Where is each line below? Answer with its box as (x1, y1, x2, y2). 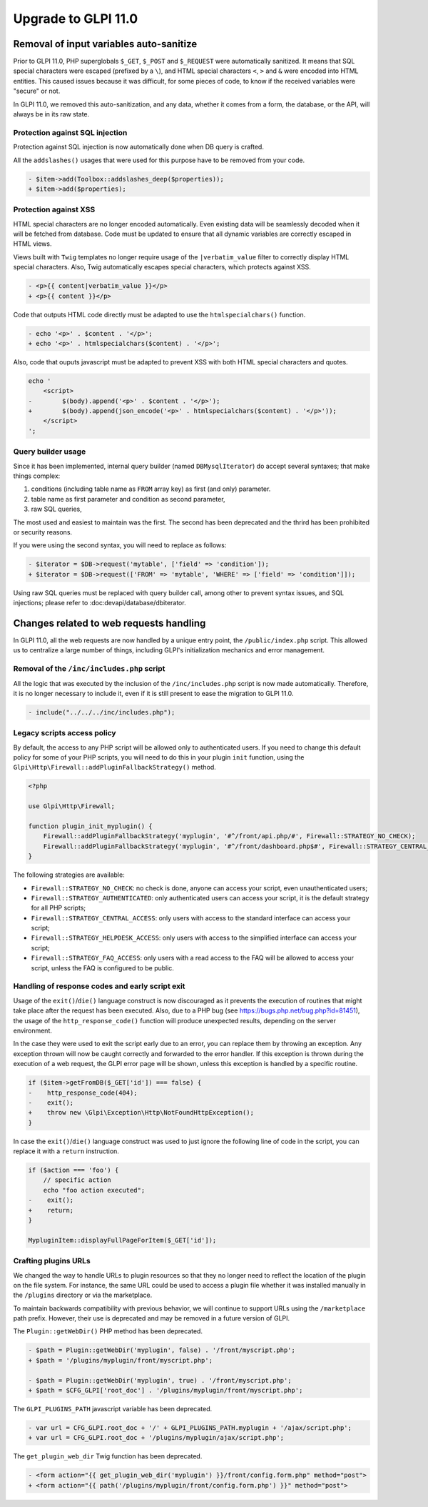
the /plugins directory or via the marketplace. (13, 1290, 153, 1300)
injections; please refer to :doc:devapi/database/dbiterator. (13, 599, 186, 607)
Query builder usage (13, 447, 86, 457)
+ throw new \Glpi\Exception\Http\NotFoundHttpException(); (28, 1108, 255, 1117)
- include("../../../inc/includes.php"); (28, 708, 175, 716)
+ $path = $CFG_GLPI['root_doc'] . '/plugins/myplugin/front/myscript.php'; (28, 1386, 303, 1394)
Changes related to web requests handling (13, 617, 206, 629)
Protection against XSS (13, 204, 96, 214)
